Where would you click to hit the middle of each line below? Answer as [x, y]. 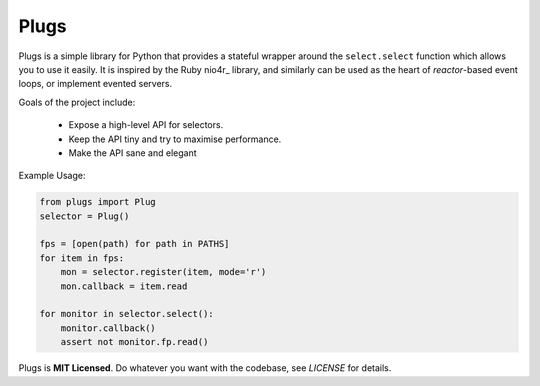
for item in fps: [82, 258]
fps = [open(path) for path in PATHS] [134, 244]
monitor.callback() [108, 328]
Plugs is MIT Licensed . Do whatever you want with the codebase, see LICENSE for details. [205, 368]
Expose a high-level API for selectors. [146, 125]
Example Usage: [52, 176]
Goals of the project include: [77, 102]
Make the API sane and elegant [132, 152]
